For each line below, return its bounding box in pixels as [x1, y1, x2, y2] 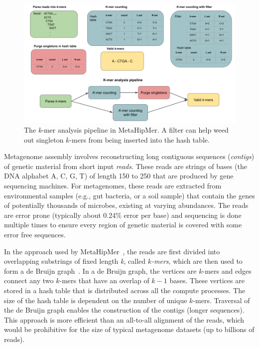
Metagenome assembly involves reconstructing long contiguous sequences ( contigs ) [4, 151, 255, 162]
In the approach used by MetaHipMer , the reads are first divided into [4, 246, 220, 256]
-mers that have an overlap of [59, 275, 149, 286]
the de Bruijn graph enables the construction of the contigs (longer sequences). [4, 305, 245, 315]
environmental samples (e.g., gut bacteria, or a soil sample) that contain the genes [4, 190, 255, 200]
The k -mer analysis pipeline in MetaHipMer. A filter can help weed [24, 125, 229, 135]
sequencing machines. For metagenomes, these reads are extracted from [4, 180, 222, 191]
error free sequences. [4, 229, 66, 240]
